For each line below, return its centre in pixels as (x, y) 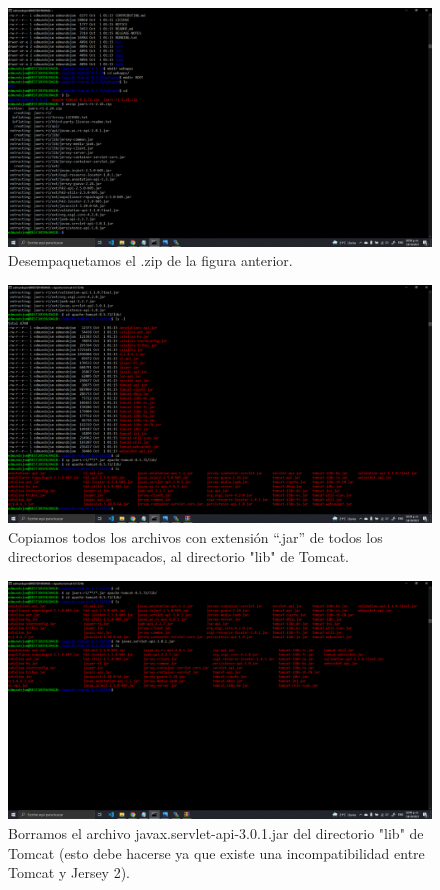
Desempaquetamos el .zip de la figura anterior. (150, 260)
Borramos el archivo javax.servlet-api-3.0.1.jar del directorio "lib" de (216, 833)
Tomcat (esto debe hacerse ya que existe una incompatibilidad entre (216, 852)
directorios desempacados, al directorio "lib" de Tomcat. (179, 556)
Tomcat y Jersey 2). (69, 872)
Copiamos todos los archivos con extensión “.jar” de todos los (195, 536)
